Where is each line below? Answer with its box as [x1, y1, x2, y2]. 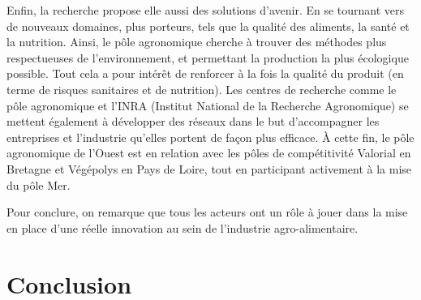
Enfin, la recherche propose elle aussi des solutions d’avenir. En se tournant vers [6, 2, 405, 18]
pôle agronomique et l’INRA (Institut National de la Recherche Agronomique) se [6, 96, 409, 114]
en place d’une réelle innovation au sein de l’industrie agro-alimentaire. [6, 219, 359, 236]
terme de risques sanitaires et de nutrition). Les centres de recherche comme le [6, 80, 397, 97]
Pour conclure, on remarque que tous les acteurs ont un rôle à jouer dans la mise [6, 204, 408, 221]
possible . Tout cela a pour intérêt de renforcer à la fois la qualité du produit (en [6, 65, 404, 82]
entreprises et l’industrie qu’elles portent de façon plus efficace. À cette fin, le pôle [6, 128, 415, 145]
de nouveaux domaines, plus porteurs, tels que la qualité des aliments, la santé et [6, 17, 410, 34]
